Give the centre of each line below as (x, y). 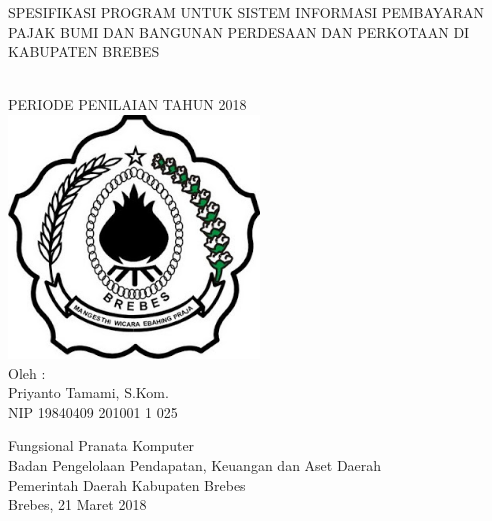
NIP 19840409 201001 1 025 (93, 411)
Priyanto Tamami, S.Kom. (88, 392)
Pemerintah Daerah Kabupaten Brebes (127, 484)
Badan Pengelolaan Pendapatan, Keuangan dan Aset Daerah (195, 465)
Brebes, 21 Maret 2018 (77, 504)
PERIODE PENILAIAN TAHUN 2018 (127, 104)
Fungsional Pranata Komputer (101, 445)
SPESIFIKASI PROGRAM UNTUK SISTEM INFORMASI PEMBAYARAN (246, 12)
